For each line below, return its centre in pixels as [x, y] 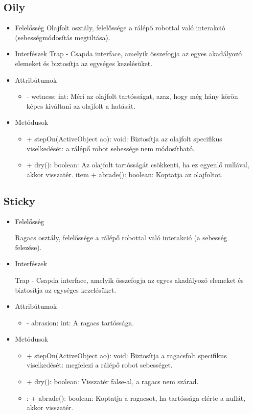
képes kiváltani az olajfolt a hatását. [81, 105]
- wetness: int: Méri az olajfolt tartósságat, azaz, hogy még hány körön [132, 96]
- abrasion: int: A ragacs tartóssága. [80, 322]
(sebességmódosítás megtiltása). [62, 37]
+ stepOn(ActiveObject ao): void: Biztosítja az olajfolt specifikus [124, 138]
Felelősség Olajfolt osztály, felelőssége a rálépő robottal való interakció [120, 28]
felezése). [28, 247]
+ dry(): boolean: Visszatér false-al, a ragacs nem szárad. [113, 381]
